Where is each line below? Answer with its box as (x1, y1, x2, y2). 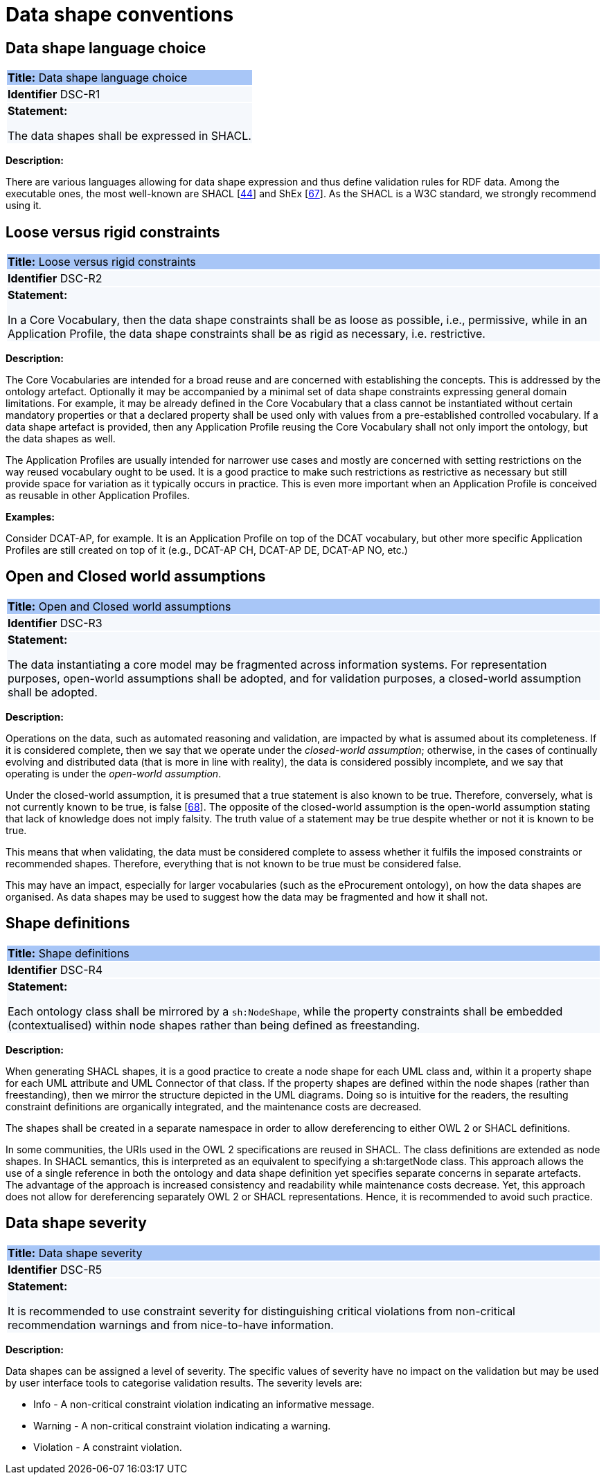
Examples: (6, 511, 55, 523)
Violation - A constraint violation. (33, 1441, 182, 1453)
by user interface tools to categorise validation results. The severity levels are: (6, 1376, 362, 1389)
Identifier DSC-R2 (8, 271, 103, 286)
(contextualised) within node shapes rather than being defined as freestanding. (8, 1018, 420, 1032)
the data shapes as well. (6, 433, 116, 445)
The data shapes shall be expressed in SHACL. (8, 129, 251, 143)
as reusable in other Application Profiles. (6, 489, 190, 502)
